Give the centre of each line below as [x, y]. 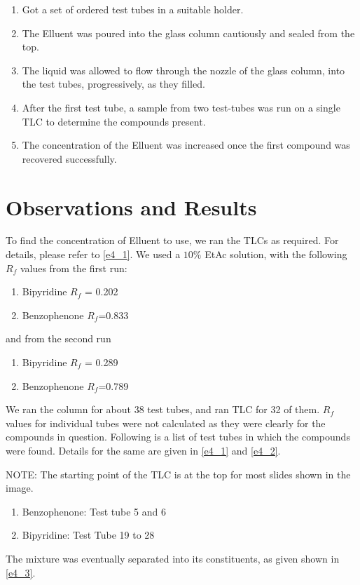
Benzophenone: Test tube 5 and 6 [94, 511]
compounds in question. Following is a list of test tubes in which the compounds [178, 437]
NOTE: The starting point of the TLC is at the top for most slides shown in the [178, 474]
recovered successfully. [69, 158]
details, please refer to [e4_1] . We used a [93, 254]
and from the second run [58, 338]
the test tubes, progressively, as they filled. [113, 84]
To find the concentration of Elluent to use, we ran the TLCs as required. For [172, 240]
